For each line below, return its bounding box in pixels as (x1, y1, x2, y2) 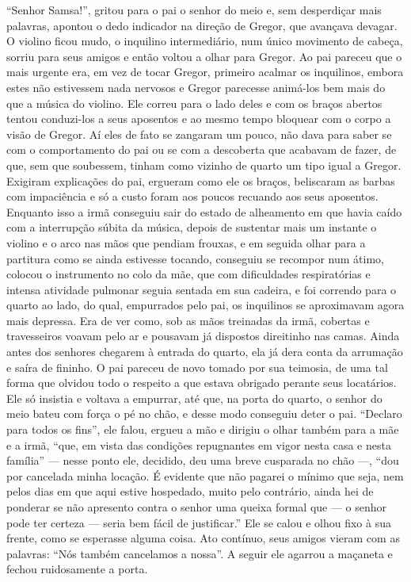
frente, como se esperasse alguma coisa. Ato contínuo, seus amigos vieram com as (6, 530, 400, 546)
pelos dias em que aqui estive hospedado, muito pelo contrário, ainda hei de (6, 483, 374, 500)
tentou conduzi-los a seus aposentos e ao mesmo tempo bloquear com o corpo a (6, 110, 391, 127)
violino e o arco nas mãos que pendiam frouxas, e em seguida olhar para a (6, 234, 366, 251)
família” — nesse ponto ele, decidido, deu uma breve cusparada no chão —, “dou (6, 452, 399, 469)
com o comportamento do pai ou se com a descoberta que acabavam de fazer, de (6, 141, 397, 158)
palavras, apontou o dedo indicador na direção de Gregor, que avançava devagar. (6, 17, 398, 33)
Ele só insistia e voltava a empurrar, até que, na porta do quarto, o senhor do (6, 389, 382, 406)
